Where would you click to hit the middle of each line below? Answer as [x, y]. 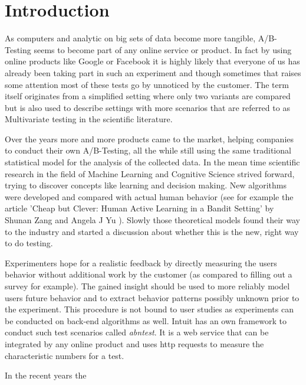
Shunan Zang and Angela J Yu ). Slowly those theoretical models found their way [152, 220]
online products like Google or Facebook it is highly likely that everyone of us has [152, 61]
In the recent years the [46, 375]
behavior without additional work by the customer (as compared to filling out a [149, 274]
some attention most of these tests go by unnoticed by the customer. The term [147, 84]
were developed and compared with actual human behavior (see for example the [149, 196]
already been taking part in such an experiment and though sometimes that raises [153, 72]
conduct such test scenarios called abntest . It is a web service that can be [137, 332]
